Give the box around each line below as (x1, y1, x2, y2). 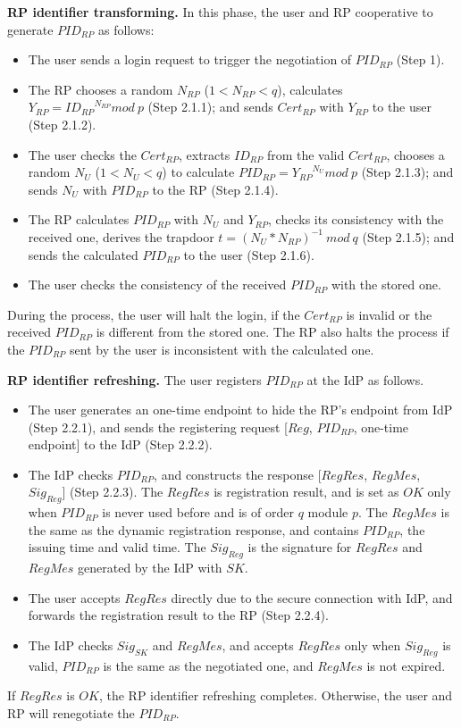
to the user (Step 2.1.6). (183, 245, 314, 264)
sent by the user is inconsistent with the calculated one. (70, 339, 374, 358)
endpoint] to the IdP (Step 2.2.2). (28, 435, 213, 454)
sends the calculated (28, 245, 138, 264)
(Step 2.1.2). (28, 114, 96, 133)
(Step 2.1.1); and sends (147, 97, 273, 116)
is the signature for (247, 538, 352, 556)
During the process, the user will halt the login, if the (7, 305, 300, 323)
